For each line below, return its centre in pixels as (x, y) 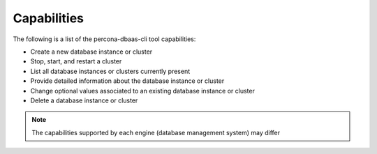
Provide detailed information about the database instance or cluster (127, 81)
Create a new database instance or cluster (91, 52)
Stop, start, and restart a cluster (76, 61)
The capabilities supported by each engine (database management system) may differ (156, 132)
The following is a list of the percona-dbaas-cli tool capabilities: (104, 39)
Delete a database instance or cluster (84, 100)
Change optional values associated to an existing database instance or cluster (142, 91)
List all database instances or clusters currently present (110, 71)
